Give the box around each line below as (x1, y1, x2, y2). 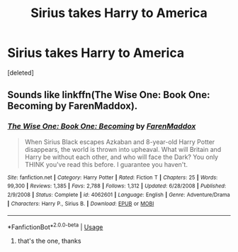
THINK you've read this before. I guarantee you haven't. (24, 160, 188, 168)
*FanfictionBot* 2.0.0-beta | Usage (7, 221, 103, 231)
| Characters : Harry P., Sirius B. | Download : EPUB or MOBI (7, 200, 154, 207)
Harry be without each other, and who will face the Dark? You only (24, 153, 218, 161)
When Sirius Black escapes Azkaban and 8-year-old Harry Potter (24, 137, 215, 146)
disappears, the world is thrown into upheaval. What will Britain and (24, 145, 222, 153)
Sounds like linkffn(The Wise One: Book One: (7, 89, 210, 101)
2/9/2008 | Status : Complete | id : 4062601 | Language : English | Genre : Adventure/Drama (7, 191, 230, 198)
